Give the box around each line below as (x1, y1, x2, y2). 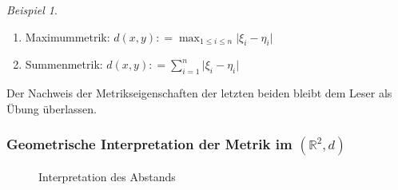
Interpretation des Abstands (38, 168, 176, 184)
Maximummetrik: (25, 28, 110, 45)
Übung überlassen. (6, 100, 97, 117)
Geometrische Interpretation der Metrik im (6, 134, 293, 154)
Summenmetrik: (25, 56, 103, 73)
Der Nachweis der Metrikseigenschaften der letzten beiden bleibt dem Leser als (6, 85, 392, 101)
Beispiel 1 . (6, 2, 58, 18)
